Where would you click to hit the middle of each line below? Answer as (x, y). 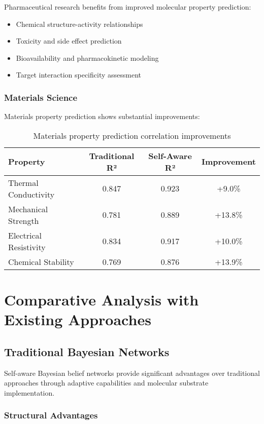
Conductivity (31, 194)
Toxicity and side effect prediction (69, 41)
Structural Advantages (51, 415)
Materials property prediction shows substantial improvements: (102, 116)
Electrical (25, 235)
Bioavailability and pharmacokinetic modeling (87, 57)
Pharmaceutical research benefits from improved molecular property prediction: (128, 7)
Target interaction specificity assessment (78, 75)
